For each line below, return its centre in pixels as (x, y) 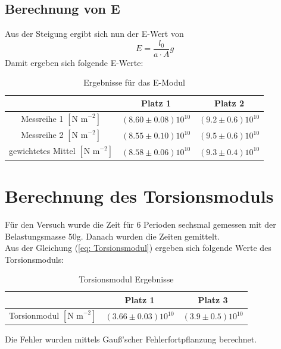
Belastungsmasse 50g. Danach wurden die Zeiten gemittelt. (113, 236)
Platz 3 (213, 299)
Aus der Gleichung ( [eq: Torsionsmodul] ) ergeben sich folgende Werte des (138, 248)
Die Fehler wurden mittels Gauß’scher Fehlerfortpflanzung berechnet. (131, 339)
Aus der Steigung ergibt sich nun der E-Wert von (94, 34)
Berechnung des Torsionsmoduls (139, 196)
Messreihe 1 (42, 118)
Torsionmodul (34, 315)
